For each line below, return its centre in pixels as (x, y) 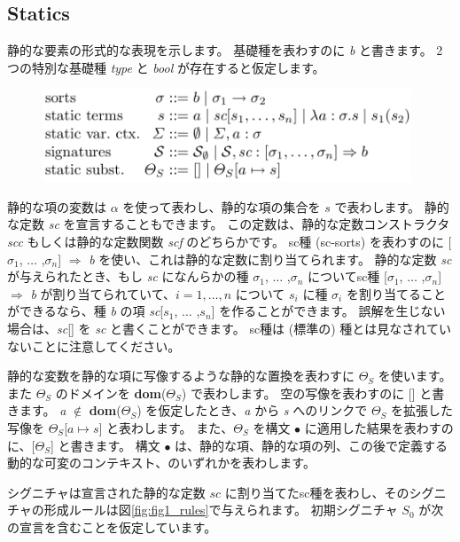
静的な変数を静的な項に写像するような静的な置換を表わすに (181, 376)
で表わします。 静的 (392, 206)
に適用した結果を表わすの (379, 427)
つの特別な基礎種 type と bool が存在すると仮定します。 (166, 67)
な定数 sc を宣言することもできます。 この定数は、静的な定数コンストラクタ (229, 224)
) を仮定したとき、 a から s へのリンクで (252, 410)
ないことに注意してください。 (94, 346)
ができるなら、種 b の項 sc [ (86, 311)
